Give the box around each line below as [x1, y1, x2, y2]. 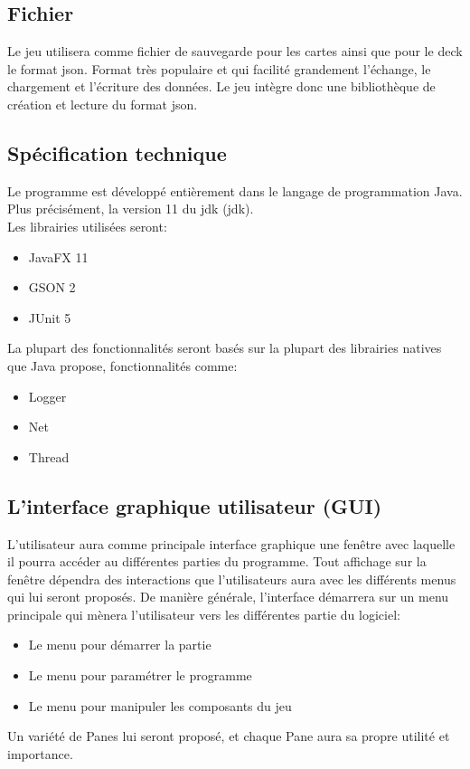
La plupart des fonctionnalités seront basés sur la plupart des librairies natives [7, 338, 442, 357]
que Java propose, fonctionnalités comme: [7, 356, 238, 375]
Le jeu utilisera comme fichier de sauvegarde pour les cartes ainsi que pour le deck [7, 42, 463, 61]
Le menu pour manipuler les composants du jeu [28, 696, 292, 715]
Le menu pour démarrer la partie [28, 635, 211, 654]
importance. [7, 744, 73, 763]
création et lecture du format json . [7, 94, 198, 113]
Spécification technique [7, 138, 227, 166]
